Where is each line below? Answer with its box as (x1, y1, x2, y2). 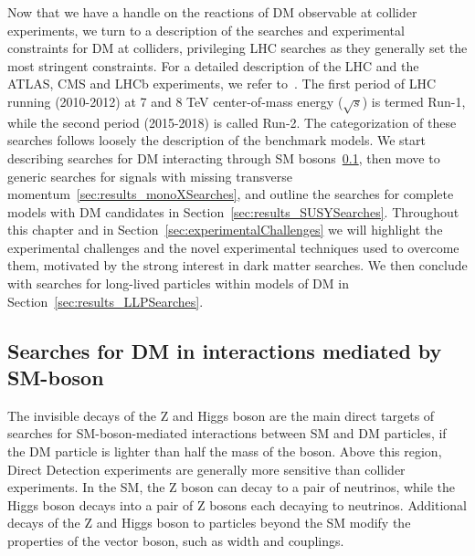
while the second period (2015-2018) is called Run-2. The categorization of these (7, 112, 457, 131)
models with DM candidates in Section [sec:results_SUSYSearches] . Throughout (7, 202, 459, 221)
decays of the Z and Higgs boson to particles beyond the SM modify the (7, 513, 411, 532)
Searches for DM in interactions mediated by (7, 336, 442, 364)
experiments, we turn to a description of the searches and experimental (7, 20, 405, 39)
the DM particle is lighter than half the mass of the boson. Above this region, (7, 442, 442, 461)
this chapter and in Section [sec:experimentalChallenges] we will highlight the (7, 220, 443, 239)
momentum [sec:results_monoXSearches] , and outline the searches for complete (7, 184, 454, 204)
